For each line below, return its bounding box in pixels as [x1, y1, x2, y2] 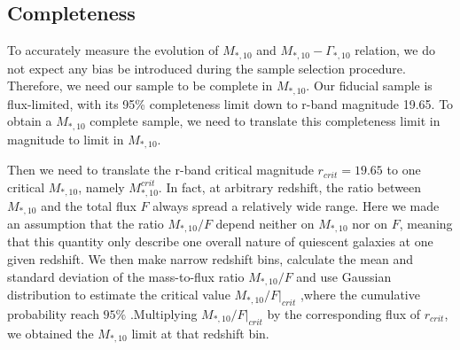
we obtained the [7, 323, 94, 342]
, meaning [399, 214, 453, 232]
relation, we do [355, 41, 435, 59]
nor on [352, 214, 387, 232]
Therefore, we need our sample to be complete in [7, 76, 273, 95]
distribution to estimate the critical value [7, 285, 230, 304]
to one [386, 160, 421, 179]
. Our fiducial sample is [306, 76, 433, 95]
